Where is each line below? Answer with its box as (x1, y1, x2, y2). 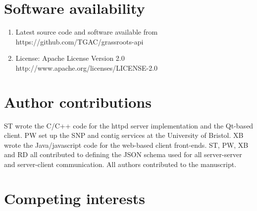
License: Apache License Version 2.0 (15, 53, 125, 63)
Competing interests (4, 188, 146, 208)
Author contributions (4, 91, 152, 112)
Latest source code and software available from (15, 27, 158, 37)
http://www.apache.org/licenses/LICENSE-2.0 (15, 62, 158, 73)
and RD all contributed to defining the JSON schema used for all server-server (4, 149, 242, 160)
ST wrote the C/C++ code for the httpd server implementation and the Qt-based (4, 120, 254, 130)
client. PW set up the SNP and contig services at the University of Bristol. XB (4, 130, 244, 140)
